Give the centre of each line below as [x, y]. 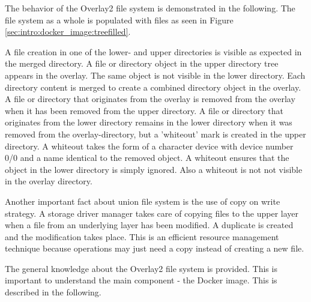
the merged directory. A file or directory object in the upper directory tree [142, 63]
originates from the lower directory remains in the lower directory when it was [149, 122]
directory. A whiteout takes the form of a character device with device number [149, 146]
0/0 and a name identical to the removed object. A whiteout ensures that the [147, 158]
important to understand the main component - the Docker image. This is [141, 280]
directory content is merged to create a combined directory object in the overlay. [153, 87]
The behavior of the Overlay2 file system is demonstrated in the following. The [150, 8]
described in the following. [53, 292]
